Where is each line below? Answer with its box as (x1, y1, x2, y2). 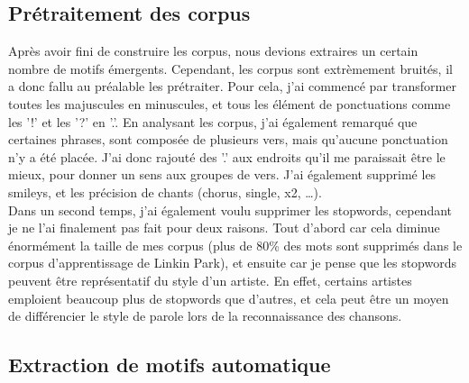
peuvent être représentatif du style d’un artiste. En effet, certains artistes (8, 270, 412, 289)
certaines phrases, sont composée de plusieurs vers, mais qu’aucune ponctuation (8, 130, 448, 149)
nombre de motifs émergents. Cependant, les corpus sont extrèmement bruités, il (8, 59, 453, 78)
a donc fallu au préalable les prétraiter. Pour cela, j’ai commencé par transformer (8, 77, 456, 96)
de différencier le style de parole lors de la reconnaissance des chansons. (8, 306, 402, 325)
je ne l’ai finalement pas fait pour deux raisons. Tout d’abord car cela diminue (8, 218, 440, 237)
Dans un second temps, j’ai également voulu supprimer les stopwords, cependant (8, 200, 452, 219)
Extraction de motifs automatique (8, 351, 331, 378)
